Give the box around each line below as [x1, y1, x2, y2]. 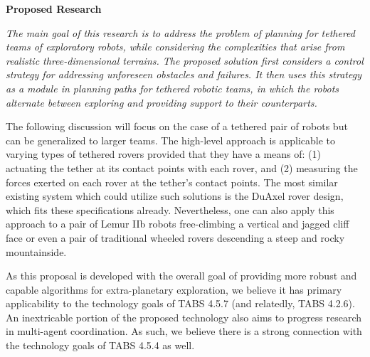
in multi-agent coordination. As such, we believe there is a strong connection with [6, 324, 362, 339]
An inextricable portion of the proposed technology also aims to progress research [6, 309, 362, 324]
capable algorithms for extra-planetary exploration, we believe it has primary [6, 282, 342, 297]
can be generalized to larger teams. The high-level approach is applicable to [6, 132, 336, 147]
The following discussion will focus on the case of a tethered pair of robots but [6, 119, 348, 134]
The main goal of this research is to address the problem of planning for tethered [6, 25, 355, 40]
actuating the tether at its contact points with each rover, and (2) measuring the [6, 160, 358, 175]
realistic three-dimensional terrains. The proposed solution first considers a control [6, 53, 364, 68]
